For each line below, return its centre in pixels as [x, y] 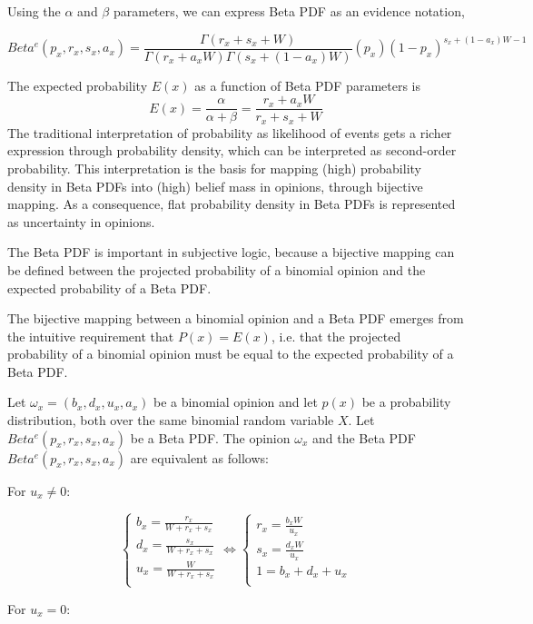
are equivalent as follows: [199, 457]
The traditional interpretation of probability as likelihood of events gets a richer [230, 132]
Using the [34, 11]
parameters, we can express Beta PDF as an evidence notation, [289, 11]
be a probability [406, 402]
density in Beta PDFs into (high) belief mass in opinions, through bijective [215, 186]
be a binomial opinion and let [235, 402]
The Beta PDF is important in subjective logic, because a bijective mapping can [231, 252]
